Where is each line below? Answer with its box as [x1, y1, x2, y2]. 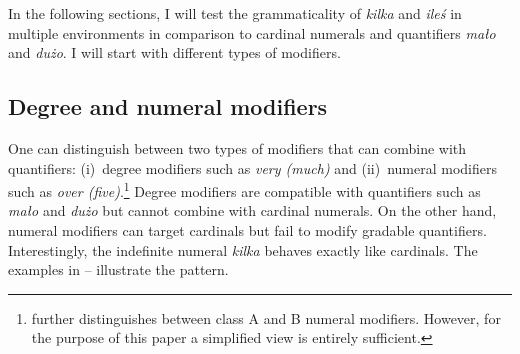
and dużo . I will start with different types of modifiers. [8, 42, 341, 63]
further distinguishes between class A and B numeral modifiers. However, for [31, 307, 501, 328]
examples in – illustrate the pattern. [8, 259, 229, 280]
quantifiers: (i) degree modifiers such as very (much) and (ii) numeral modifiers [8, 157, 498, 178]
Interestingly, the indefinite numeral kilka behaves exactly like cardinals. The [8, 239, 478, 260]
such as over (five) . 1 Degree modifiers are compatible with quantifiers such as [8, 178, 481, 201]
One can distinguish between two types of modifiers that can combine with [8, 137, 467, 158]
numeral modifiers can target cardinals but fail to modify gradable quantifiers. [8, 220, 487, 241]
